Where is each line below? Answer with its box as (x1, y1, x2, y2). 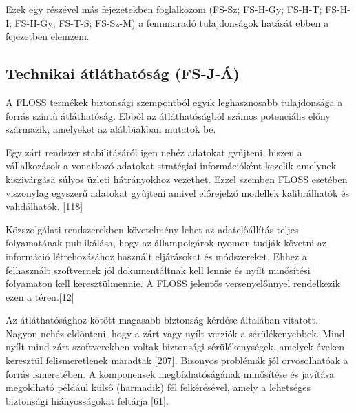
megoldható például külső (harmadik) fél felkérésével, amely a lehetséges (6, 380, 311, 394)
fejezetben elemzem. (6, 29, 90, 43)
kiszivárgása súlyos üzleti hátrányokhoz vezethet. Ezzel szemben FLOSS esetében (6, 171, 348, 186)
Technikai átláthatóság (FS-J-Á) (6, 63, 240, 84)
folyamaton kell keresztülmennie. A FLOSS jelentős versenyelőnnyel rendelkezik (6, 276, 341, 290)
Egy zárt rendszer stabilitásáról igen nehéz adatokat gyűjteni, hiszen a (6, 145, 302, 159)
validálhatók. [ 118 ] (6, 199, 83, 213)
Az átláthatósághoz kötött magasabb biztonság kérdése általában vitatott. (6, 313, 318, 327)
